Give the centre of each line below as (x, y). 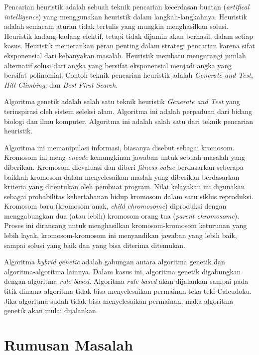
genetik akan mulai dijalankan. (51, 310)
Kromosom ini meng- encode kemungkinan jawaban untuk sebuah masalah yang (125, 157)
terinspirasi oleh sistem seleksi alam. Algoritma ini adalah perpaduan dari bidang (128, 111)
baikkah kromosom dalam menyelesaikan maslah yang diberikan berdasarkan (122, 177)
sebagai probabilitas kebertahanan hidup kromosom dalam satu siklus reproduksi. (129, 196)
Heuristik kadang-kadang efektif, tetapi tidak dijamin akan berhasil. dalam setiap (129, 36)
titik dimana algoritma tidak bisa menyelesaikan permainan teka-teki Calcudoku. (128, 291)
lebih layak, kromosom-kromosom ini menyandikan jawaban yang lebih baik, (121, 235)
